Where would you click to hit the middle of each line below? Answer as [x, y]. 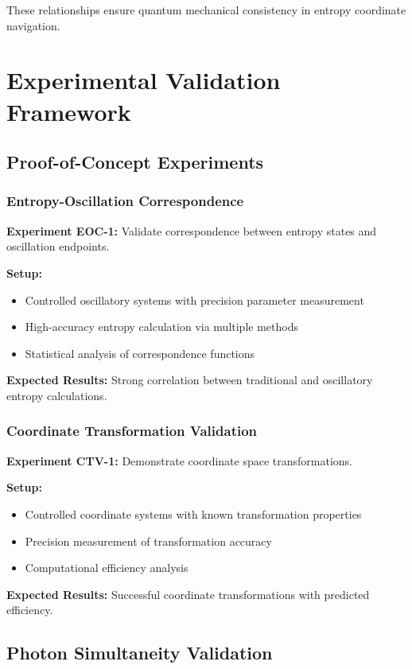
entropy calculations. [57, 395]
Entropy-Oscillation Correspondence [125, 201]
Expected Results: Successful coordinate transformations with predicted [188, 594]
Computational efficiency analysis [107, 568]
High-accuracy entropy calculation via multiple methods [161, 327]
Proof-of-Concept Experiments [135, 162]
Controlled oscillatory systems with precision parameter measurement [194, 299]
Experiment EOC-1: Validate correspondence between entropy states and [192, 230]
